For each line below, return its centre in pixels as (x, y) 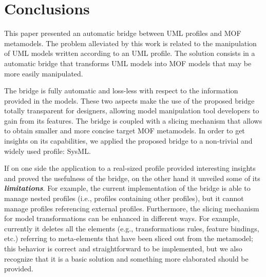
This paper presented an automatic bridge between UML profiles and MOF (123, 33)
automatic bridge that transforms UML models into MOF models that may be (128, 63)
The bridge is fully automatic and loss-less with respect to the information (121, 91)
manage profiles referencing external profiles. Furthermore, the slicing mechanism (132, 208)
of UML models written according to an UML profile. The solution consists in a (130, 53)
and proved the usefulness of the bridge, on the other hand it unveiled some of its (132, 178)
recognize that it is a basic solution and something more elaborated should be (126, 258)
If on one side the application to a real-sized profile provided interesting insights (130, 168)
